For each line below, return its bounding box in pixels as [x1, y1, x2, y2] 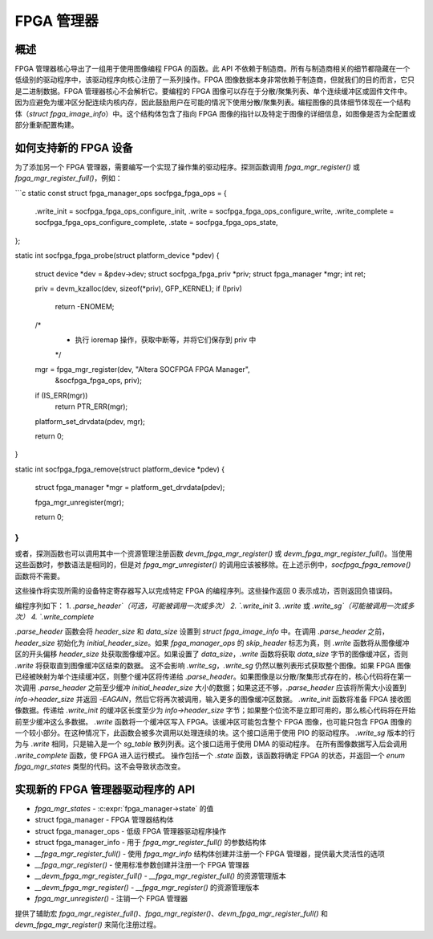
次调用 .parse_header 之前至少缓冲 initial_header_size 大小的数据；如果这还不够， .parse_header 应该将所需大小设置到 [14, 683, 407, 692]
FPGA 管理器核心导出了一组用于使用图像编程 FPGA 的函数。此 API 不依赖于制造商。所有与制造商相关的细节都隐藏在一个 [14, 64, 411, 74]
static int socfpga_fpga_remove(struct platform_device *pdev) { [14, 464, 225, 474]
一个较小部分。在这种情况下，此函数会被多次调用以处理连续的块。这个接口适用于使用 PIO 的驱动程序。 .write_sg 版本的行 [14, 728, 416, 737]
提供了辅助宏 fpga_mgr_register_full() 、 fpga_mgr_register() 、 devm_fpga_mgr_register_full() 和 [14, 908, 328, 918]
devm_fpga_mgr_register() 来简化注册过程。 [14, 920, 161, 929]
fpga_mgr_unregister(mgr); [34, 497, 124, 507]
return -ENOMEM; [55, 302, 115, 312]
